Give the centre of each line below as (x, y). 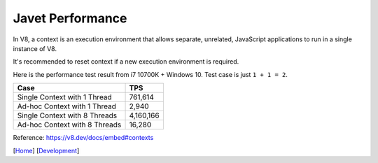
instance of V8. (35, 48)
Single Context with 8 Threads (67, 115)
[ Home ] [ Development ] (46, 150)
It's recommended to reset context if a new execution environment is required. (126, 62)
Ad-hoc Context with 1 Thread (67, 106)
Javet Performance (70, 18)
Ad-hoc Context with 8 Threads (69, 125)
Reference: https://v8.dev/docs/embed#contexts (83, 138)
